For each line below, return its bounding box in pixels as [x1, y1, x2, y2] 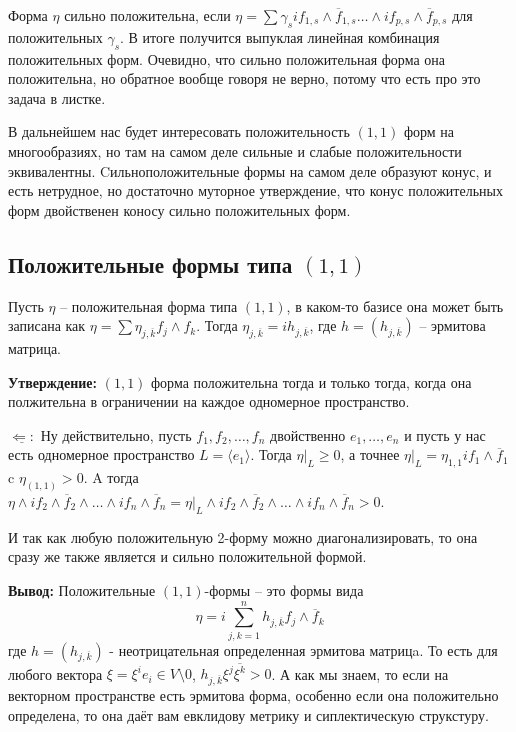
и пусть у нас [404, 424, 486, 445]
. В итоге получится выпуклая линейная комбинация [120, 26, 440, 47]
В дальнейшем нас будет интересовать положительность [8, 121, 350, 142]
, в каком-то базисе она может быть [286, 295, 504, 316]
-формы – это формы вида [204, 579, 364, 600]
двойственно [270, 424, 346, 445]
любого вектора [8, 663, 103, 684]
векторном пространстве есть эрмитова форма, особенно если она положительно [8, 685, 499, 706]
